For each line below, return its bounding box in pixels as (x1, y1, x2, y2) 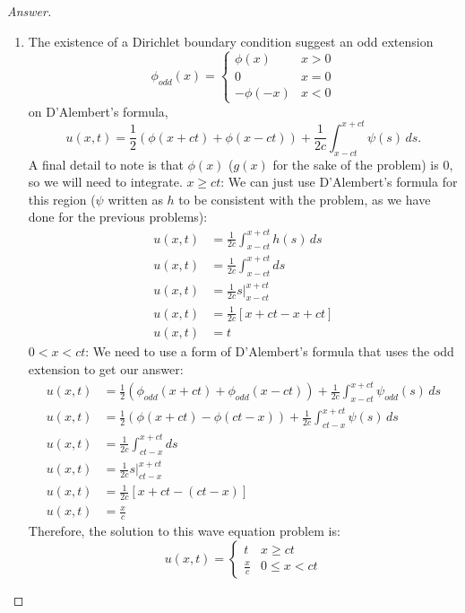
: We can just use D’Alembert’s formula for (220, 172, 458, 191)
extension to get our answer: (28, 360, 184, 379)
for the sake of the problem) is (272, 154, 439, 173)
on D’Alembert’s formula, (28, 101, 168, 120)
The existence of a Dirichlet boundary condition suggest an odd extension (28, 31, 434, 50)
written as (108, 189, 163, 208)
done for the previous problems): (28, 207, 208, 226)
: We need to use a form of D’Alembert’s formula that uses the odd (85, 342, 454, 361)
